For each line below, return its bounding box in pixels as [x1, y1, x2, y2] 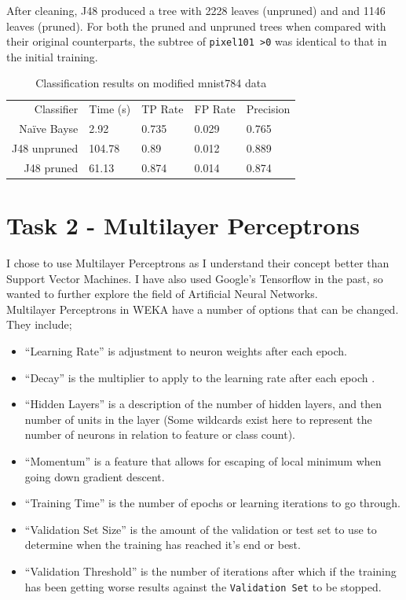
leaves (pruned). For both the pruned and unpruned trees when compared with [6, 17, 386, 34]
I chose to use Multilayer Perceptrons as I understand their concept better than [6, 255, 390, 271]
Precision [246, 101, 291, 117]
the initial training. [6, 48, 98, 64]
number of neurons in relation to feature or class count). [24, 426, 296, 443]
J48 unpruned [12, 139, 79, 156]
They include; [6, 316, 72, 333]
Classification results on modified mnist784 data [35, 75, 267, 91]
